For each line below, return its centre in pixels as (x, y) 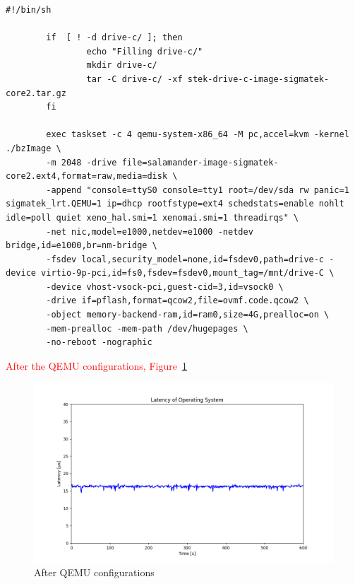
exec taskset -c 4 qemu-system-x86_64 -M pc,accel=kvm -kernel (198, 135)
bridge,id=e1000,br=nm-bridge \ (82, 246)
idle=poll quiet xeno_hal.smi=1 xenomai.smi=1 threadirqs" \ (152, 217)
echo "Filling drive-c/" (145, 51)
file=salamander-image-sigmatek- (200, 162)
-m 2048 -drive (82, 162)
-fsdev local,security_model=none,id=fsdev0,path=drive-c (185, 259)
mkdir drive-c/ (122, 65)
